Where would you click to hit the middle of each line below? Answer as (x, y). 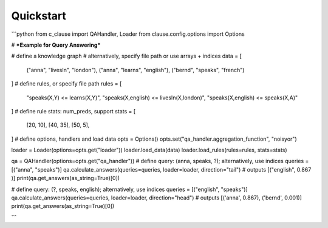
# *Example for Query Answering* (56, 45)
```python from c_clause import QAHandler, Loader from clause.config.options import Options (128, 34)
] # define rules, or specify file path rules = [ (67, 84)
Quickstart (39, 16)
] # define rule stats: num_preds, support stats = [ (73, 111)
